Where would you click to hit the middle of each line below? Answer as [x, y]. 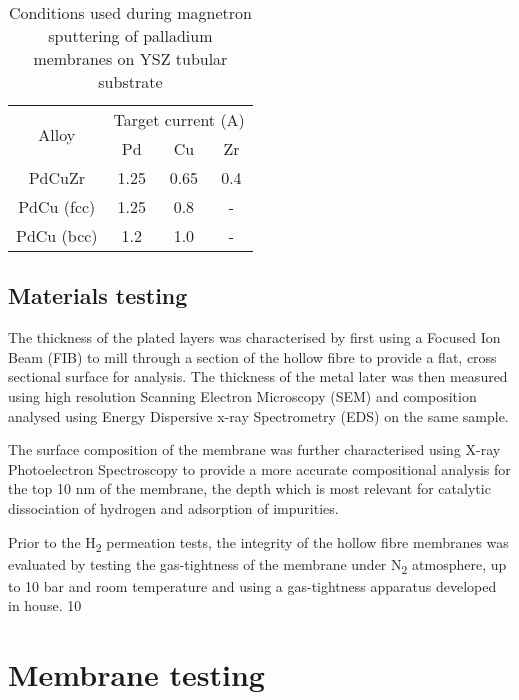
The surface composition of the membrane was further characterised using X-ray [254, 449]
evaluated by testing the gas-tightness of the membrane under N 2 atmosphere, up [257, 565]
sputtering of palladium [130, 35]
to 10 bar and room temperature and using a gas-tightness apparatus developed [252, 585]
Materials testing [98, 295]
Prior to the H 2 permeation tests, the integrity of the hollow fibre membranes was [258, 543]
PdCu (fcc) [57, 206]
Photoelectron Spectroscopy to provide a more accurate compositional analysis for [259, 468]
